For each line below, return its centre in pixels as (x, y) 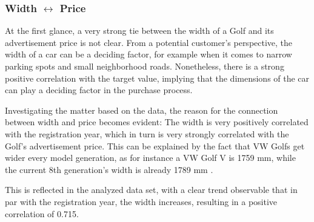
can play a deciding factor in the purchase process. (99, 90)
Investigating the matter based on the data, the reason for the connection (142, 110)
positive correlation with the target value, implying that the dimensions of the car (157, 78)
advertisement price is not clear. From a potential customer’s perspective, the (149, 42)
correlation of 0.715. (42, 213)
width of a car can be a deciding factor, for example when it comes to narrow (149, 54)
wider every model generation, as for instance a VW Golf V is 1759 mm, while (150, 158)
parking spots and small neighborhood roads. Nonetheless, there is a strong (145, 66)
